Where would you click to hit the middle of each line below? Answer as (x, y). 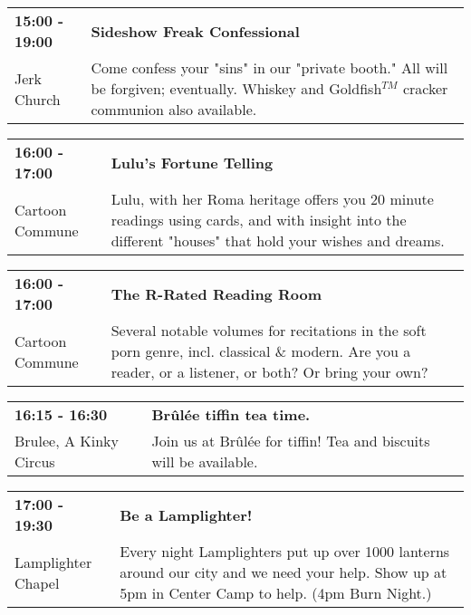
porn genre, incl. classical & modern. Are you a (261, 351)
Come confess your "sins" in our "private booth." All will (269, 67)
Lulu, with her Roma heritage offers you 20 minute (272, 199)
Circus (35, 461)
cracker (425, 88)
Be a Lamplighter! (186, 514)
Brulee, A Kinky (67, 441)
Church (38, 99)
